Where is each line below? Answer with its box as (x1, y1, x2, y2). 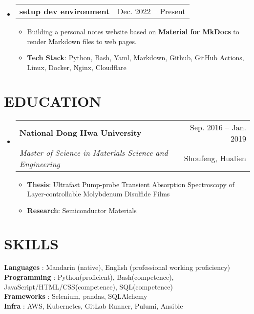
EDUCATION (4, 91, 102, 111)
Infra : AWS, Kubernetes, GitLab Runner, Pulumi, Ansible (4, 300, 183, 311)
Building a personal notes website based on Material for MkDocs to (27, 26, 239, 36)
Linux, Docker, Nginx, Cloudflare (27, 62, 127, 72)
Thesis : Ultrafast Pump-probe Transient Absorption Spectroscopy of (27, 179, 234, 189)
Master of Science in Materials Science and (19, 146, 168, 158)
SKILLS (4, 234, 59, 254)
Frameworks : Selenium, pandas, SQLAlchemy (4, 291, 148, 301)
